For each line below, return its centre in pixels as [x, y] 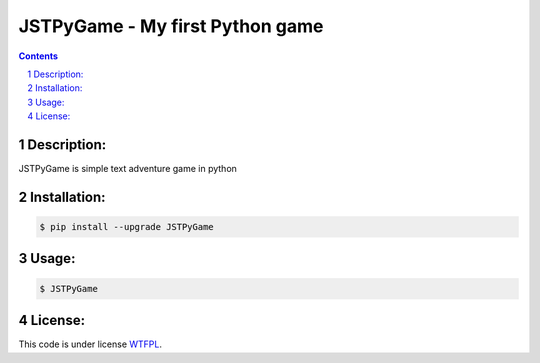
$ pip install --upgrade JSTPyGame [126, 227]
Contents [38, 56]
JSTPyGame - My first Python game [171, 26]
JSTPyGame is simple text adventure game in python [127, 169]
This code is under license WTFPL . [90, 344]
